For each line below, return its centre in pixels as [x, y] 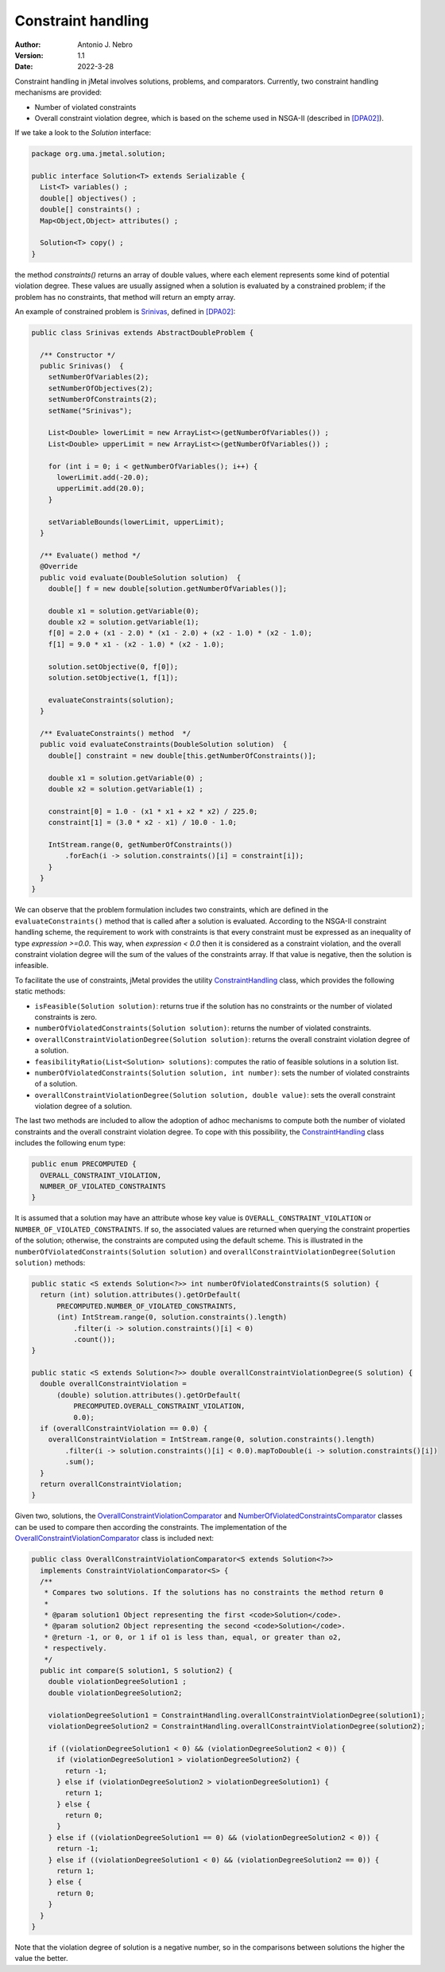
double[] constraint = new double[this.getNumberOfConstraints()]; [182, 755]
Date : [24, 67]
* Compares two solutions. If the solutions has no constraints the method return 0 [214, 1593]
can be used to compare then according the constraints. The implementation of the [151, 1527]
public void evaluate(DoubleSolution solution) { [141, 578]
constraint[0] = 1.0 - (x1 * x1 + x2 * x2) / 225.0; [153, 811]
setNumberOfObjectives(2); [101, 388]
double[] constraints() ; [90, 210]
